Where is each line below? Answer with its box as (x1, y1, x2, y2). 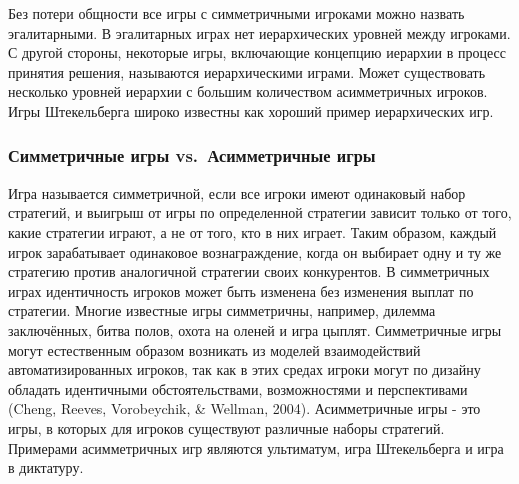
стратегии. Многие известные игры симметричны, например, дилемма (8, 300, 436, 321)
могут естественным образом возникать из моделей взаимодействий (8, 339, 421, 360)
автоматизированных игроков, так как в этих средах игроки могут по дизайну (8, 359, 481, 380)
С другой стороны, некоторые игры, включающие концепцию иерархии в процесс (8, 42, 506, 63)
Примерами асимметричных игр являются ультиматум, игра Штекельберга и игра (8, 437, 504, 458)
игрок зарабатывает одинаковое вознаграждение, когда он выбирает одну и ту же (8, 241, 502, 262)
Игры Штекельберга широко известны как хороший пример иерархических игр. (8, 100, 494, 121)
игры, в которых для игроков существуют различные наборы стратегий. (8, 417, 445, 438)
